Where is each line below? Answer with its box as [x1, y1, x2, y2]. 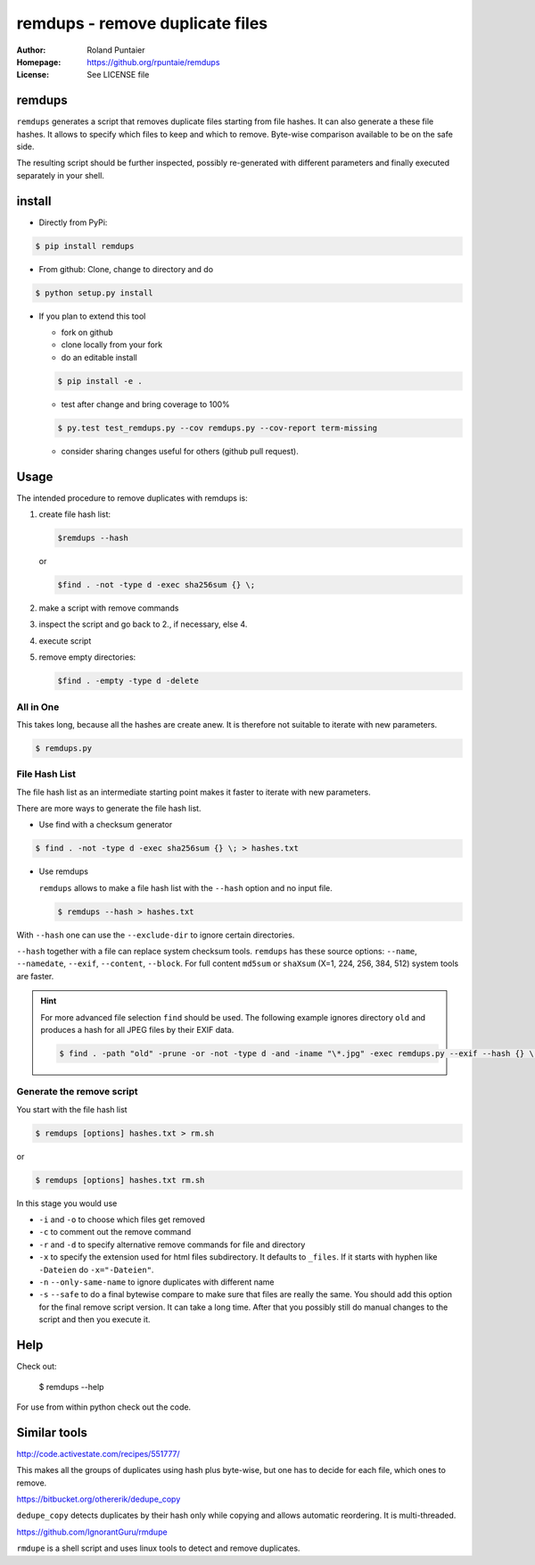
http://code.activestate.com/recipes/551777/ [16, 1448, 180, 1459]
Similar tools [16, 1425, 88, 1440]
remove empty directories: [38, 652, 136, 662]
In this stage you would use [16, 1197, 118, 1209]
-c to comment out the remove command [38, 1227, 192, 1237]
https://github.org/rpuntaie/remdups [86, 56, 220, 67]
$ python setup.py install [35, 287, 153, 298]
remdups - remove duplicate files [16, 13, 268, 33]
